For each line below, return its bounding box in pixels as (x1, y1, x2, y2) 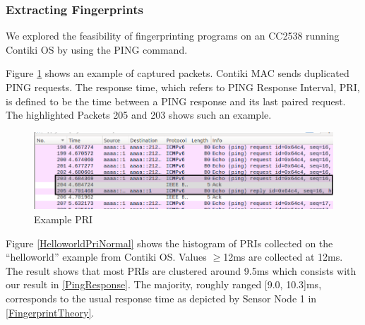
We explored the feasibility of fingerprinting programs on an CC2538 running (6, 28, 340, 43)
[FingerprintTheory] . (6, 305, 95, 319)
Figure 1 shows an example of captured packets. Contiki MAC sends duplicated (6, 66, 349, 81)
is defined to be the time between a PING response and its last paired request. (6, 93, 346, 108)
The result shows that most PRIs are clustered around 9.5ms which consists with (6, 263, 357, 278)
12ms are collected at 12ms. (223, 249, 343, 264)
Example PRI (34, 211, 93, 226)
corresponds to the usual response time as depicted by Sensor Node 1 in (6, 290, 317, 305)
